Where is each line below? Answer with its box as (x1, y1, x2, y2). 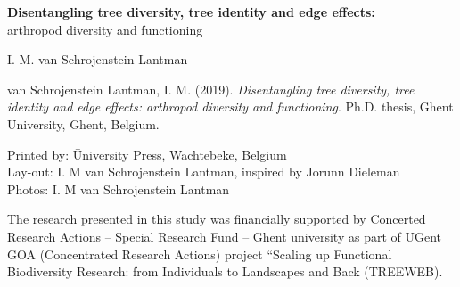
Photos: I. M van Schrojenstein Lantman (7, 179, 230, 198)
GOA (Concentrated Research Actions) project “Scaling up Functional (7, 244, 392, 263)
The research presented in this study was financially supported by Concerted (7, 209, 426, 228)
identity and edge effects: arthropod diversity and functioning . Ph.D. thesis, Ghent (7, 97, 454, 116)
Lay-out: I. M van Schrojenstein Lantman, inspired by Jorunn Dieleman (7, 162, 400, 181)
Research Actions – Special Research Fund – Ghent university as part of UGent (7, 226, 442, 245)
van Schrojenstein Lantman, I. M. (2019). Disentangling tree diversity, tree (7, 79, 415, 98)
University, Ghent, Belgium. (7, 114, 160, 133)
